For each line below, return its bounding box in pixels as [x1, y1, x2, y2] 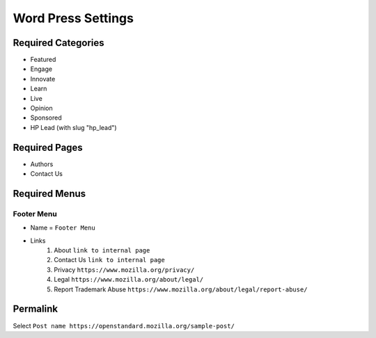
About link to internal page [54, 246, 150, 255]
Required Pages [13, 141, 83, 153]
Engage [30, 65, 52, 73]
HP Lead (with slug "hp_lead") [30, 123, 118, 131]
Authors [30, 160, 54, 168]
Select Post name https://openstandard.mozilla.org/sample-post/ [13, 321, 235, 330]
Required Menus [13, 188, 86, 200]
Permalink [13, 303, 58, 315]
